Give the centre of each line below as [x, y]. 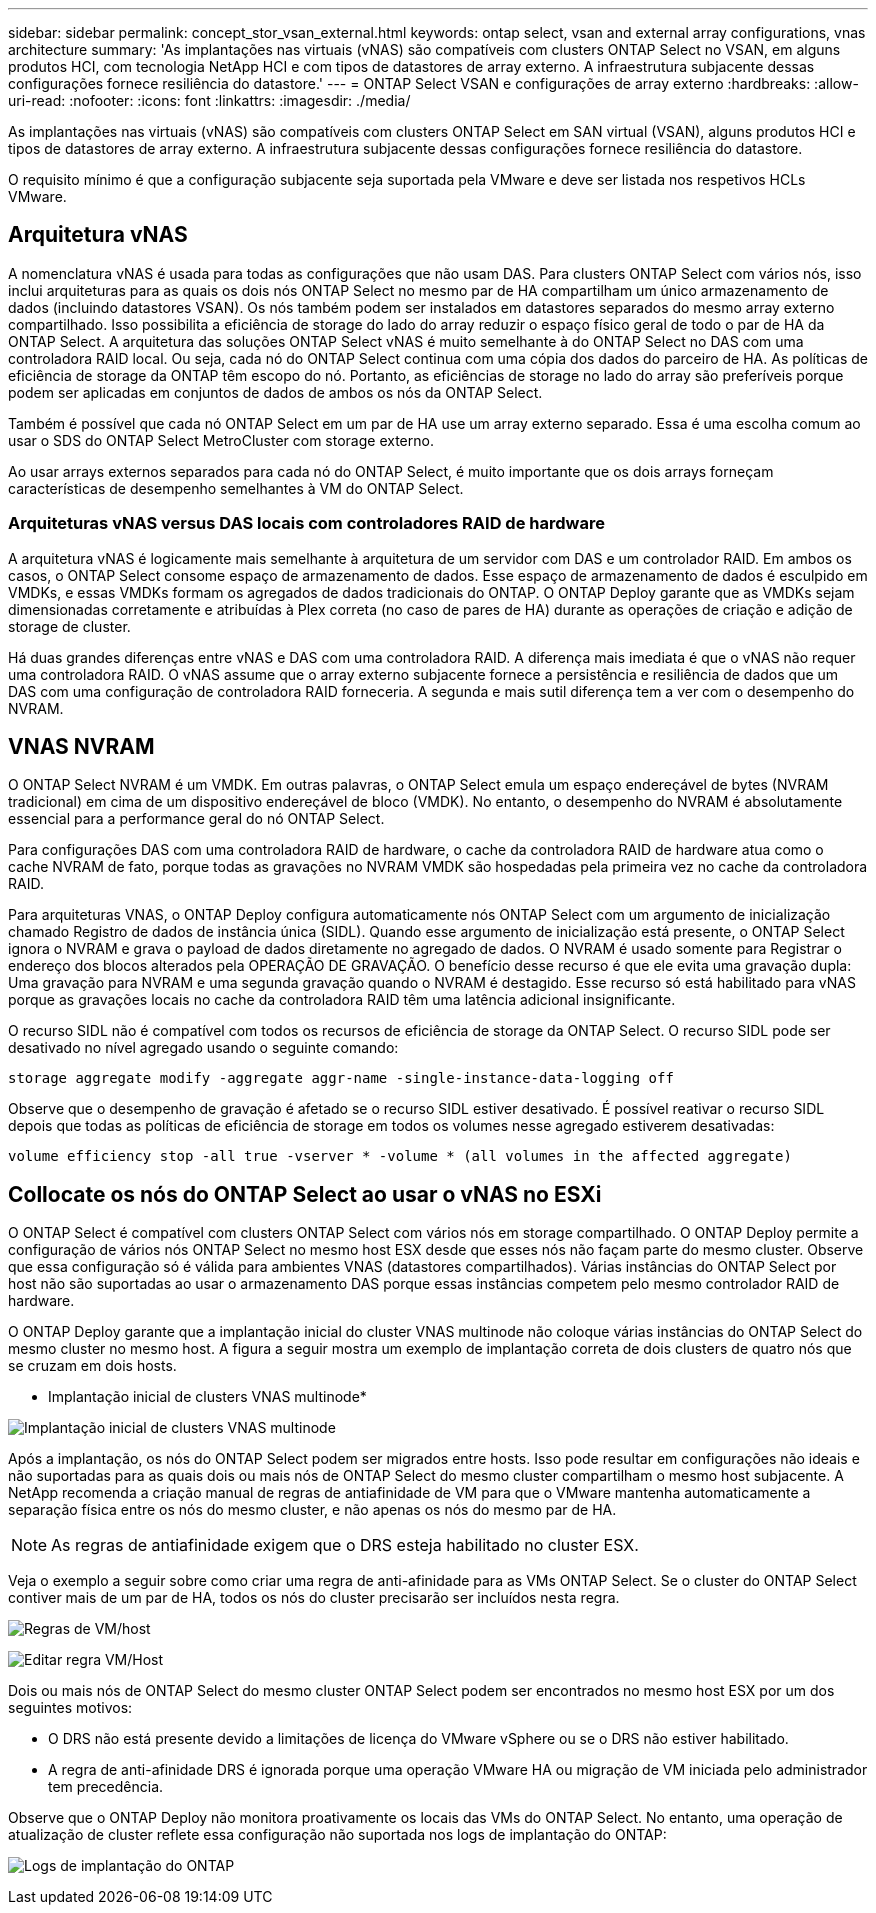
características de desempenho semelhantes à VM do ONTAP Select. [236, 488]
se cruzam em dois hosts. [92, 1366]
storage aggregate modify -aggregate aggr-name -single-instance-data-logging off [341, 1078]
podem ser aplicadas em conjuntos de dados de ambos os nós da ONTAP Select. [275, 392]
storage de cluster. [69, 626]
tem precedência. [106, 1787]
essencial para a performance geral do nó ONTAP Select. [196, 819]
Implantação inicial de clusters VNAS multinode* [207, 1397]
